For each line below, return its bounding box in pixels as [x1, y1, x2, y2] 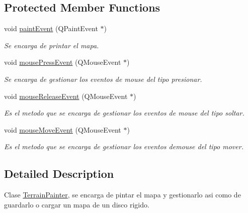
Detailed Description [4, 166, 114, 181]
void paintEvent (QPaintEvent [4, 23, 98, 34]
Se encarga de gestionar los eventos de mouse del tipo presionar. [4, 73, 202, 84]
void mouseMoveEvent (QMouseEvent [4, 124, 121, 135]
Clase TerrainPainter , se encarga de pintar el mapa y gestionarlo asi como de [4, 189, 241, 200]
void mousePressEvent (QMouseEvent [4, 57, 121, 67]
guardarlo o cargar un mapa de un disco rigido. [4, 199, 149, 209]
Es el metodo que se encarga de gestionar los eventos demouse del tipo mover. [4, 141, 243, 152]
